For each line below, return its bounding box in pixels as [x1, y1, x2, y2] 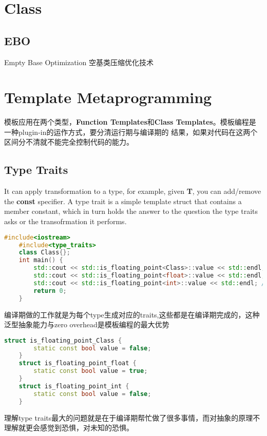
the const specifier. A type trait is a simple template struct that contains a [4, 195, 242, 206]
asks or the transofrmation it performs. [4, 216, 127, 227]
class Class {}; [18, 249, 70, 256]
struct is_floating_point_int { [18, 382, 129, 390]
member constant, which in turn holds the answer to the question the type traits [4, 206, 258, 216]
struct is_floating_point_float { [18, 360, 137, 367]
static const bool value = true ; [33, 367, 148, 375]
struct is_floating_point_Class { [4, 336, 122, 344]
